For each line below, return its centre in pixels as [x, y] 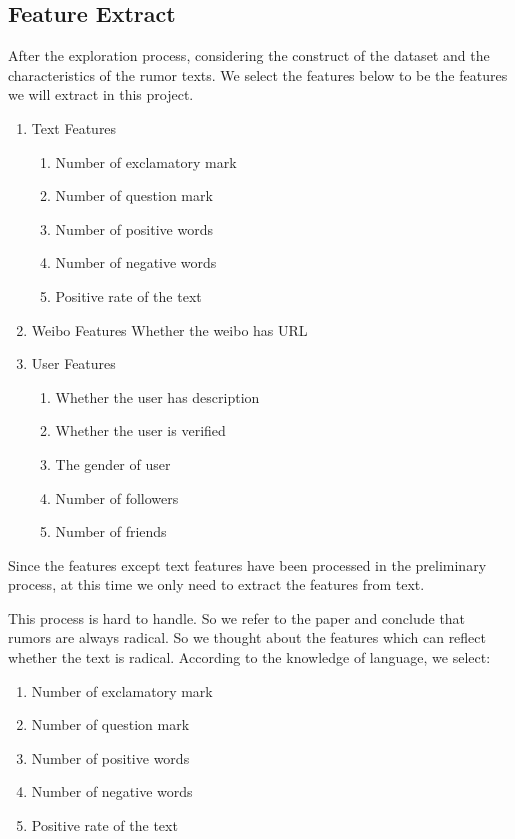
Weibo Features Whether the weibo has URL [169, 329]
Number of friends [111, 531]
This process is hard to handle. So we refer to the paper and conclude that [237, 617]
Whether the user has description [157, 396]
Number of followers [117, 497]
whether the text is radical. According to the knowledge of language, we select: [249, 657]
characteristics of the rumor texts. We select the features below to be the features [258, 74]
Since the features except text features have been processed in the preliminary [247, 564]
